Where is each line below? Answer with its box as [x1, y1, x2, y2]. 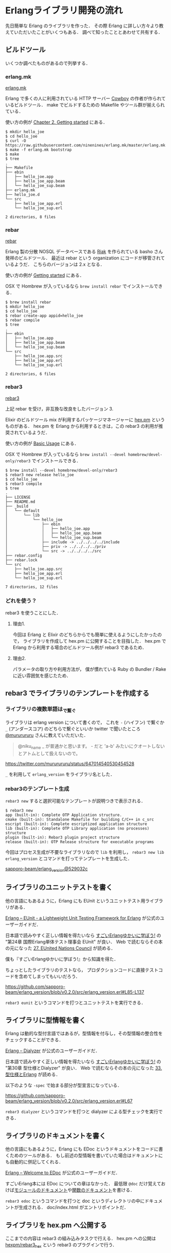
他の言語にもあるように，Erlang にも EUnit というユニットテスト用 [5, 897, 145, 903]
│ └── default [5, 508, 40, 513]
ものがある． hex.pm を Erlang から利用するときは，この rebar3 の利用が [5, 423, 159, 429]
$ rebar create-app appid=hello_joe [5, 313, 83, 318]
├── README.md [5, 499, 36, 504]
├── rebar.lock [5, 557, 38, 563]
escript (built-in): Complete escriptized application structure [5, 821, 147, 827]
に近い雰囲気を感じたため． [12, 672, 71, 679]
